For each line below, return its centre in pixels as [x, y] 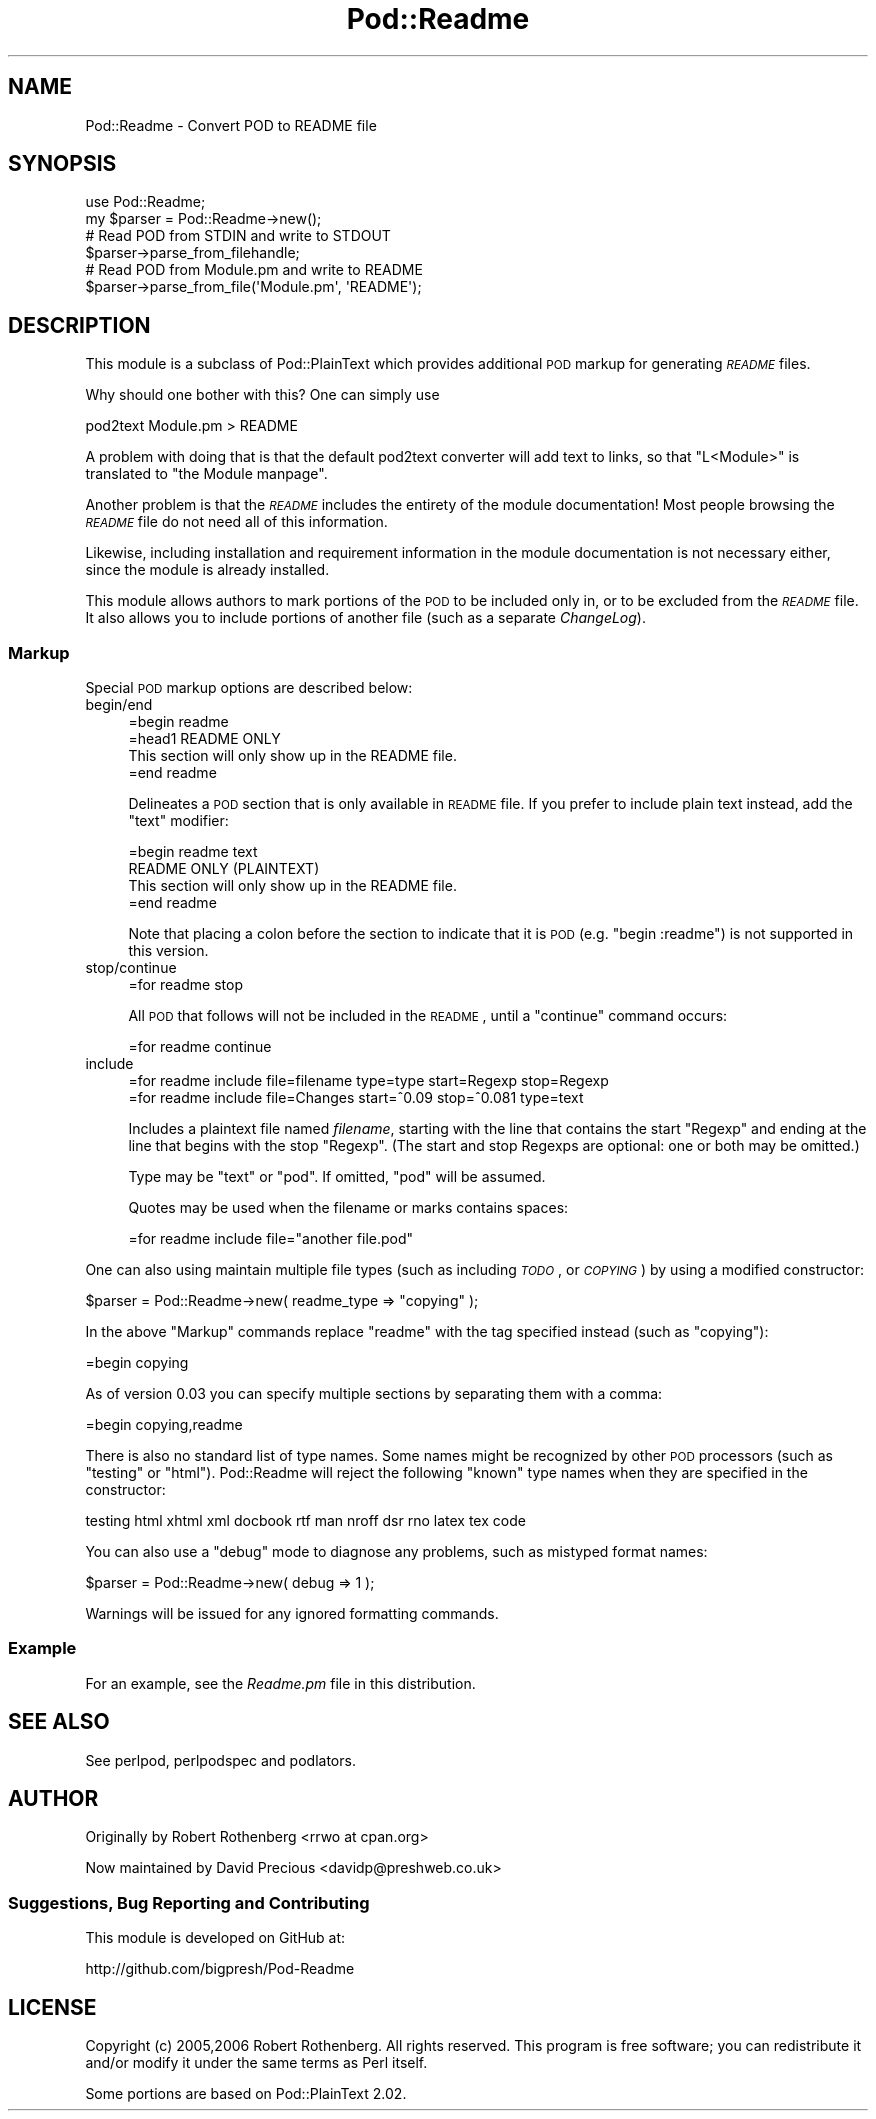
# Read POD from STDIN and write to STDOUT [238, 236]
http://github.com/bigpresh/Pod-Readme [220, 1969]
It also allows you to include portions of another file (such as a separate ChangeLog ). [365, 618]
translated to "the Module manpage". [206, 474]
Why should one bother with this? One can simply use [262, 395]
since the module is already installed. [207, 570]
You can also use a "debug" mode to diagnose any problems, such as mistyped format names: [396, 1552]
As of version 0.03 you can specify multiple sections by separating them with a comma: [374, 1394]
